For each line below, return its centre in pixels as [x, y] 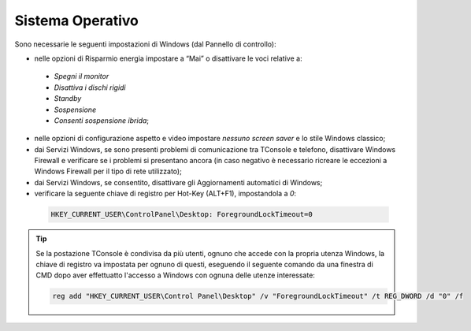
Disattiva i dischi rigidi [90, 87]
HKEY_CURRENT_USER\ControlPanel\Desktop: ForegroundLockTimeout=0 [182, 214]
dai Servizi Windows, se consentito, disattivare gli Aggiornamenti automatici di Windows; [178, 182]
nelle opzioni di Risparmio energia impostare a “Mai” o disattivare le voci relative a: [168, 58]
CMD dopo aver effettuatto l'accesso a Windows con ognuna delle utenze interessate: [175, 275]
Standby [68, 99]
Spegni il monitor [82, 76]
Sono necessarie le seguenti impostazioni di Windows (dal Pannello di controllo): [145, 44]
